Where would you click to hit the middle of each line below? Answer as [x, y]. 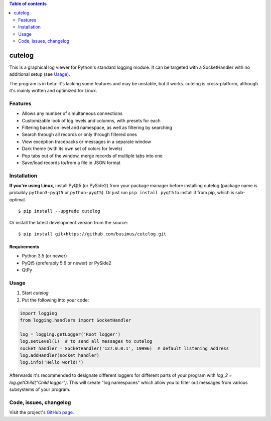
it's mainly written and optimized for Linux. [53, 91]
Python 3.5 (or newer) [44, 256]
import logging [38, 313]
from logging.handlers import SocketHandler [76, 320]
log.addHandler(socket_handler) [60, 356]
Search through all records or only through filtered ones [80, 134]
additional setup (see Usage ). [40, 74]
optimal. [18, 199]
